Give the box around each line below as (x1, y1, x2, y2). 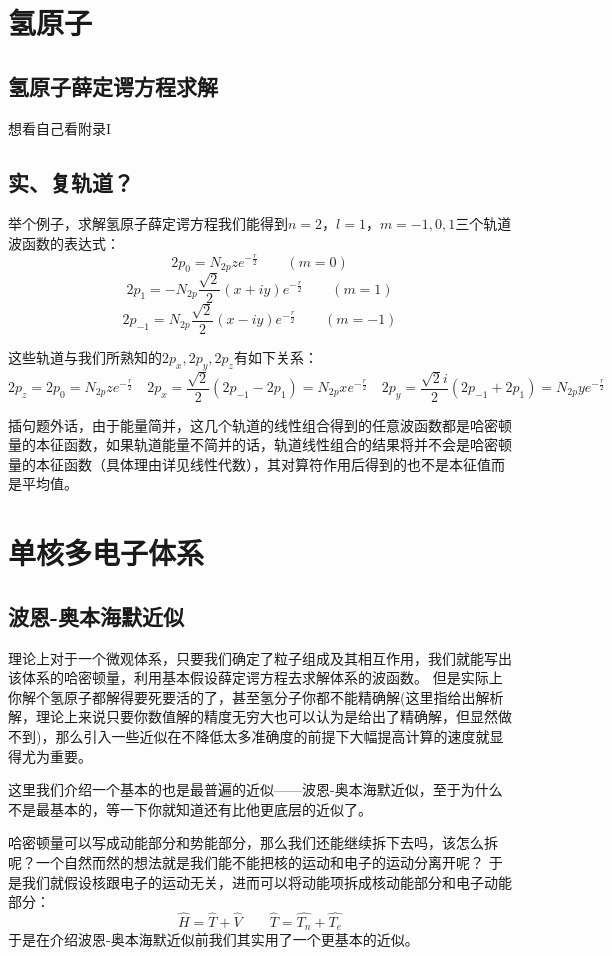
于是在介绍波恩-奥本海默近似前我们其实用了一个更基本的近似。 (8, 929, 419, 950)
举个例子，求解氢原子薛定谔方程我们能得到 (8, 213, 288, 234)
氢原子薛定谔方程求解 (8, 70, 218, 101)
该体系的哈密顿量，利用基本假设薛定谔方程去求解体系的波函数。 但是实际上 (8, 667, 503, 688)
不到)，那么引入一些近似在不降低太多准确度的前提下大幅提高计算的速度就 (8, 725, 490, 746)
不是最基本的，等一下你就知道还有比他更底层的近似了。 (8, 798, 372, 819)
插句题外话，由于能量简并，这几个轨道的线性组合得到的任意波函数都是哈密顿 (8, 414, 512, 435)
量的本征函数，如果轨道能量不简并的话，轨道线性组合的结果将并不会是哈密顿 (8, 434, 512, 455)
